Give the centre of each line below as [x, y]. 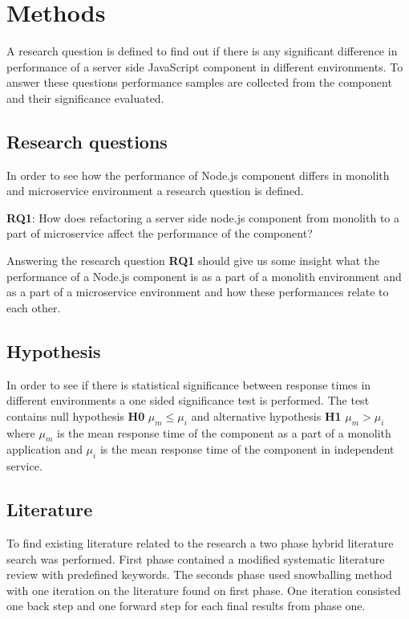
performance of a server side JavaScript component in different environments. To [205, 66]
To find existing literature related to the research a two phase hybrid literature [200, 543]
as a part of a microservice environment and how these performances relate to [198, 292]
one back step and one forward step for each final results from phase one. [186, 606]
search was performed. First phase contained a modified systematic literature [196, 558]
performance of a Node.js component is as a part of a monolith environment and [204, 276]
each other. [34, 307]
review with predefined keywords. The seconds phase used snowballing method [199, 574]
